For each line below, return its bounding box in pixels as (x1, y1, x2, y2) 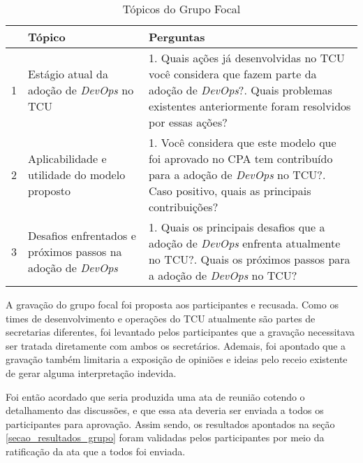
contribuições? (148, 199, 218, 215)
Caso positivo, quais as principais (148, 183, 311, 199)
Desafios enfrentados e (28, 227, 136, 243)
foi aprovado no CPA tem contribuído (148, 150, 333, 166)
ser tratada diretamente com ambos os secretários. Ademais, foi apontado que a (6, 338, 346, 352)
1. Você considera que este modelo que (148, 134, 336, 150)
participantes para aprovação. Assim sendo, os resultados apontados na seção (6, 416, 335, 431)
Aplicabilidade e (28, 150, 107, 166)
